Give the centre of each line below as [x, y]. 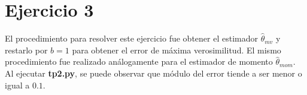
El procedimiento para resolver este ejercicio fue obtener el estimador [131, 38]
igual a [17, 85]
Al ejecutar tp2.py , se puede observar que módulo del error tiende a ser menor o [153, 73]
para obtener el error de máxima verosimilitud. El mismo [177, 50]
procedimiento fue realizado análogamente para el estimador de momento [139, 61]
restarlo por [26, 50]
